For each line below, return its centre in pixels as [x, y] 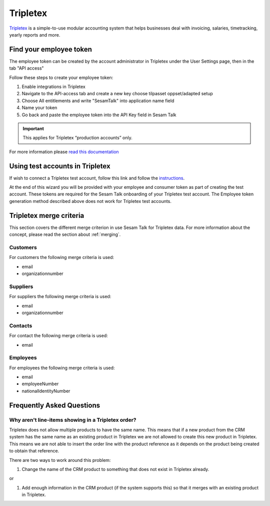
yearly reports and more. [35, 35]
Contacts [21, 326]
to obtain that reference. [34, 451]
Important [33, 128]
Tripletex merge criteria [47, 215]
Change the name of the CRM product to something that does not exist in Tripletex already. [115, 469]
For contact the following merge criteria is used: [58, 336]
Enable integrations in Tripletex [54, 87]
